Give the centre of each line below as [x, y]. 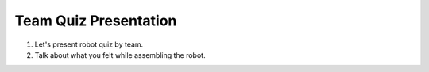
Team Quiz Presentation [96, 21]
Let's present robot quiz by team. [89, 44]
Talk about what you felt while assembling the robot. [120, 55]
